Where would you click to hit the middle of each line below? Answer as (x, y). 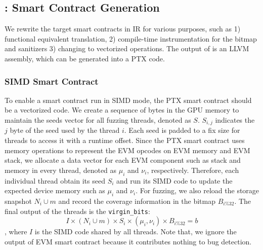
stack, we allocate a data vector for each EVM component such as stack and (123, 160)
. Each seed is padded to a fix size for (182, 130)
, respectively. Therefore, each (193, 170)
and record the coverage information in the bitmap (137, 201)
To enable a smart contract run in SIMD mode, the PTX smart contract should (128, 100)
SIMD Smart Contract (52, 81)
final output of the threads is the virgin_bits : (77, 211)
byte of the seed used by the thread (65, 130)
